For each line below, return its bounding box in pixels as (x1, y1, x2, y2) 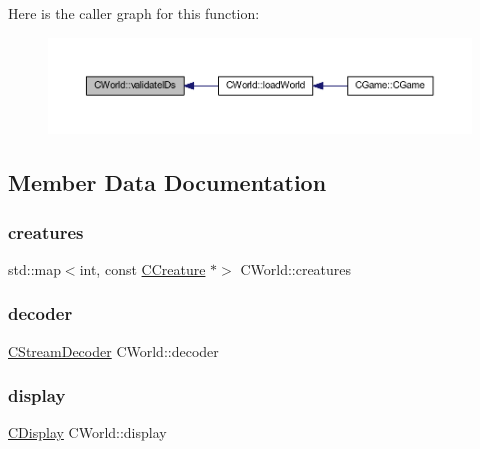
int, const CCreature (79, 258, 206, 279)
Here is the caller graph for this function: (8, 3, 260, 23)
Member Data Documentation (8, 167, 327, 198)
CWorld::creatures (240, 258, 352, 279)
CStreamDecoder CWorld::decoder (8, 340, 219, 361)
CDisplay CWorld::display (8, 422, 167, 443)
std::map (8, 258, 61, 279)
